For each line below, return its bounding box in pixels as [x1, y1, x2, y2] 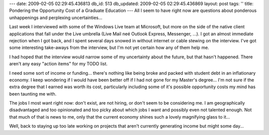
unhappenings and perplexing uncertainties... [9, 14, 103, 20]
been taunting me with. [9, 91, 57, 97]
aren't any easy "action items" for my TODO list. [9, 61, 108, 67]
